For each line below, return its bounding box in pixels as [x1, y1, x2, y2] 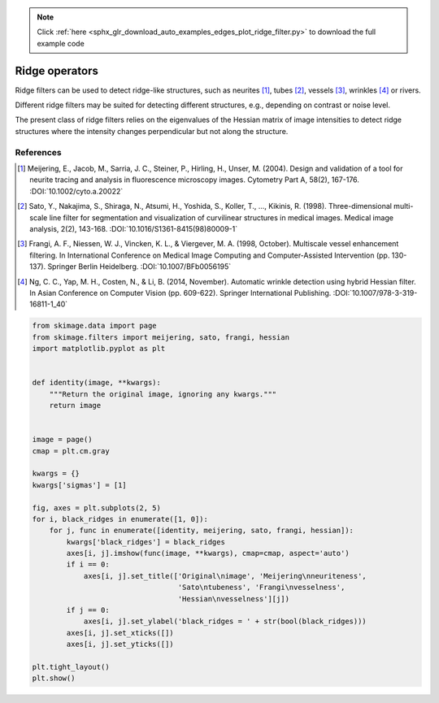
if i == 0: [66, 560, 110, 569]
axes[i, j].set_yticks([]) [66, 640, 174, 649]
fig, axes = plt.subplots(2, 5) [32, 503, 162, 512]
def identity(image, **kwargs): [32, 378, 162, 388]
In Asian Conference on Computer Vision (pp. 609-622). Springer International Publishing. [29, 288, 332, 297]
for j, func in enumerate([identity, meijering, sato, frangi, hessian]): [49, 526, 354, 536]
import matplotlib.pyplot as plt [32, 344, 166, 354]
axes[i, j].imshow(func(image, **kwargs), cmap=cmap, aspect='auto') [66, 549, 350, 558]
